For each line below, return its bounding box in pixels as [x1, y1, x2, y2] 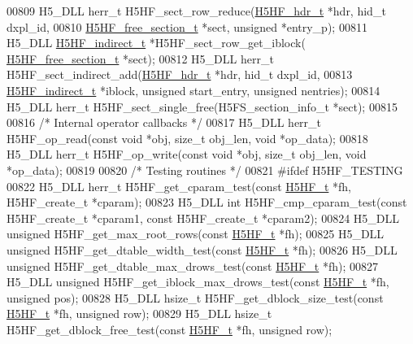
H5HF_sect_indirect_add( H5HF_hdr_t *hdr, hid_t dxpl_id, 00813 [7, 66, 353, 83]
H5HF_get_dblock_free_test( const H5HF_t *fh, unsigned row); [7, 320, 333, 337]
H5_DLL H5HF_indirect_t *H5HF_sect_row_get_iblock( [7, 34, 306, 51]
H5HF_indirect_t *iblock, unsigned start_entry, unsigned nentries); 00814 [7, 81, 380, 98]
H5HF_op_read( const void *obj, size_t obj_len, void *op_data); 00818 [7, 129, 368, 146]
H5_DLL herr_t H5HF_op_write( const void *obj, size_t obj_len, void [7, 146, 367, 163]
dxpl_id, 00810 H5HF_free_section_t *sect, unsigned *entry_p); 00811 [7, 18, 367, 35]
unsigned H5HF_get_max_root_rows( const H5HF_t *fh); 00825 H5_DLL [7, 225, 385, 242]
